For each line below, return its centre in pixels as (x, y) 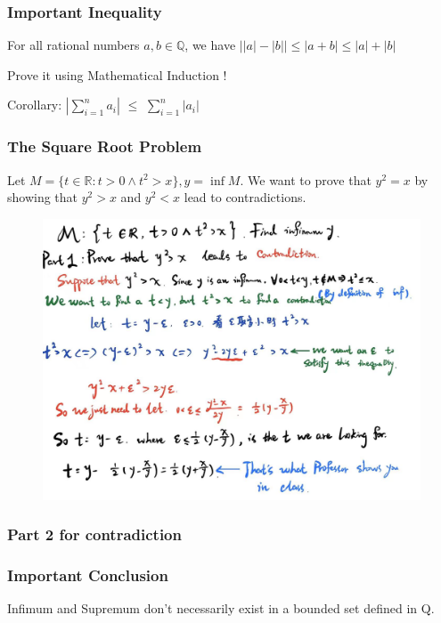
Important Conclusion (88, 575)
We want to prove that (310, 179)
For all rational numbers (73, 45)
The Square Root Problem (105, 146)
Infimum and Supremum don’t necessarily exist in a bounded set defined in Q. (221, 608)
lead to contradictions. (245, 197)
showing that (43, 197)
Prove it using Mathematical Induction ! (117, 74)
